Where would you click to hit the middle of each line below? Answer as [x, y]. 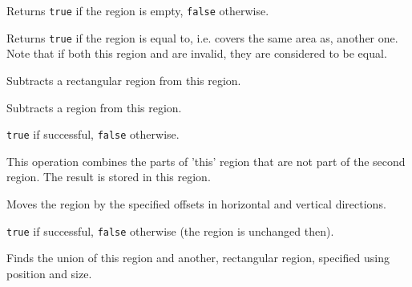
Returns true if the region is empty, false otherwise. [138, 10]
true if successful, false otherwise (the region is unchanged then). [170, 230]
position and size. [49, 273]
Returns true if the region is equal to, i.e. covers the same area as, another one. [202, 37]
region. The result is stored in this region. [109, 177]
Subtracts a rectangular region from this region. [124, 80]
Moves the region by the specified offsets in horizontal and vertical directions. [196, 203]
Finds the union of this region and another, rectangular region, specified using [198, 258]
